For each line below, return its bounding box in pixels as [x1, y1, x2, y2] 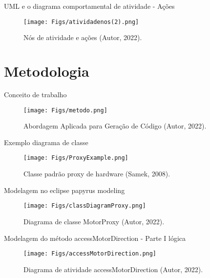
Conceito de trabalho [4, 89, 67, 99]
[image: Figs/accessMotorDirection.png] [23, 250, 157, 257]
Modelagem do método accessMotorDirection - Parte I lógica [4, 233, 186, 243]
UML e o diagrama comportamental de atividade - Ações [4, 1, 175, 11]
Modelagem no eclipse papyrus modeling [4, 185, 125, 195]
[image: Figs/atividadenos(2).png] [23, 18, 139, 25]
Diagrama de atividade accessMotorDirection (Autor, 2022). [23, 264, 203, 274]
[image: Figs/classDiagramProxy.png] [23, 202, 146, 210]
